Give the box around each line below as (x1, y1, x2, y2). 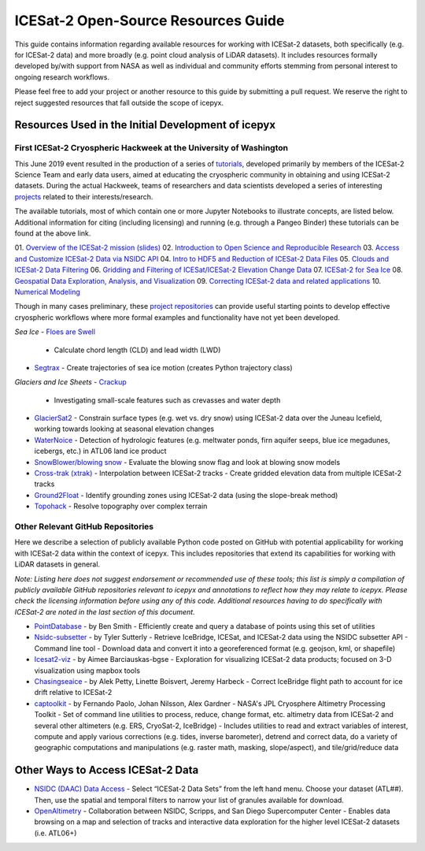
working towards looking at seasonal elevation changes (34, 424, 215, 433)
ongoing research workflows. (14, 72, 110, 82)
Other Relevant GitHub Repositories (14, 521, 153, 532)
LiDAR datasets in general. (14, 559, 101, 569)
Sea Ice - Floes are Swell (14, 327, 96, 336)
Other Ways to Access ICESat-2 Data (14, 764, 199, 777)
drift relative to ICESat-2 (34, 688, 113, 697)
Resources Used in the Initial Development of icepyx (14, 118, 275, 132)
